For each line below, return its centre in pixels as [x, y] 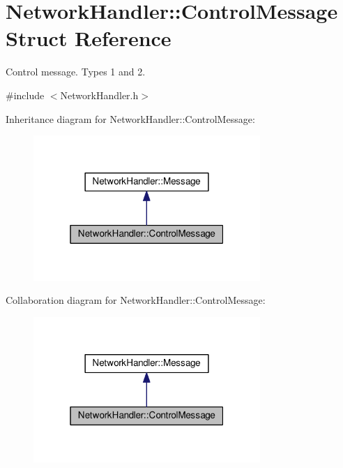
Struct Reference [89, 38]
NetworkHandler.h [99, 95]
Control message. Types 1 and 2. [76, 72]
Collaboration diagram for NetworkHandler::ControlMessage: [136, 300]
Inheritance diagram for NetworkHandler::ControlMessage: [130, 118]
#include [25, 95]
